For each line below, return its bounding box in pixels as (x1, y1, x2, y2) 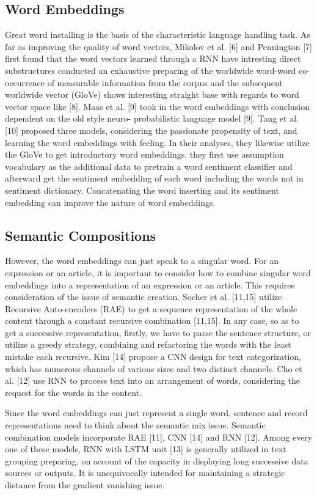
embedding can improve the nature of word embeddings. (5, 196, 216, 208)
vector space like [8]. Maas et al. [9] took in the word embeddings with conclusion (5, 100, 310, 112)
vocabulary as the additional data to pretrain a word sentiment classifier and (5, 159, 293, 172)
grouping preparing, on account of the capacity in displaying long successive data (5, 454, 308, 467)
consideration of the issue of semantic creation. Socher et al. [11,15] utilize (5, 290, 282, 303)
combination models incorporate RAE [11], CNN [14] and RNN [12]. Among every (5, 430, 313, 443)
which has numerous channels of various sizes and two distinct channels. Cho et (5, 362, 302, 375)
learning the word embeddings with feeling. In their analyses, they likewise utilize (5, 136, 310, 148)
